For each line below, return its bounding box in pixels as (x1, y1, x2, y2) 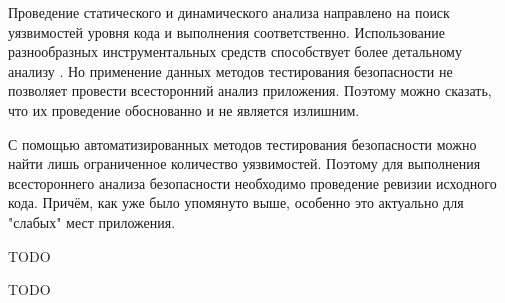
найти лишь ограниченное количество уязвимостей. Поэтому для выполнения (8, 153, 481, 174)
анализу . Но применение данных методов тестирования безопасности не (8, 60, 453, 81)
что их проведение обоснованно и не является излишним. (8, 99, 360, 120)
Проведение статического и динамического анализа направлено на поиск (8, 2, 450, 22)
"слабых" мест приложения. (8, 211, 176, 232)
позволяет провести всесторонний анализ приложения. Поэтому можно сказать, (8, 80, 492, 101)
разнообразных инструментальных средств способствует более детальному (8, 41, 462, 62)
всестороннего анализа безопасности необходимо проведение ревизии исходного (8, 172, 497, 193)
